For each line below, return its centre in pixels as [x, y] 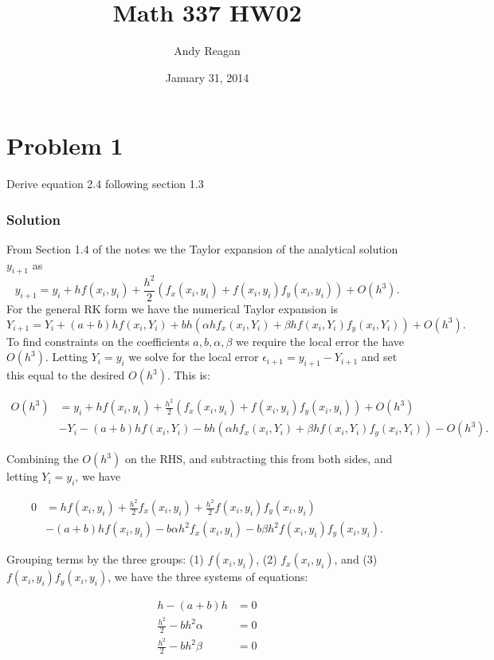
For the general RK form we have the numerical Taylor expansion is [173, 309]
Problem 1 [65, 145]
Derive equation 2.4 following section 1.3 [105, 184]
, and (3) [356, 559]
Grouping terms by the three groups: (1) [105, 559]
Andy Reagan [207, 51]
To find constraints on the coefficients [98, 341]
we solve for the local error [194, 357]
